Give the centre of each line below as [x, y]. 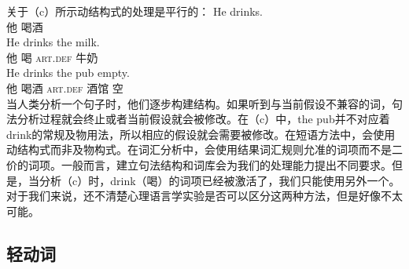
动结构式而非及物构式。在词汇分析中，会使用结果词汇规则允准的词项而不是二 [204, 149]
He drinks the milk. [53, 42]
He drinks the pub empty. [68, 73]
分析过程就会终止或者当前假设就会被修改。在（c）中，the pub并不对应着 [203, 119]
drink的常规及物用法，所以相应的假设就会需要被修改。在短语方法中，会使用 [201, 134]
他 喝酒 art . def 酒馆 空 [65, 87]
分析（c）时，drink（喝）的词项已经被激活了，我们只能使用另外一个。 [219, 180]
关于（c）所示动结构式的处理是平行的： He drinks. [135, 11]
